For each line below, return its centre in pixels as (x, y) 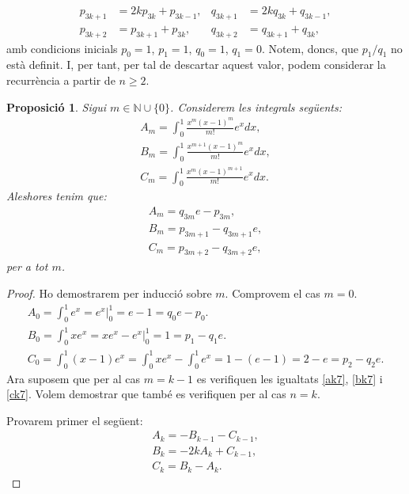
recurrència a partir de (61, 80)
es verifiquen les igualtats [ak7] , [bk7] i (290, 378)
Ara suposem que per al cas (74, 378)
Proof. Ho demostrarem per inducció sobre (109, 293)
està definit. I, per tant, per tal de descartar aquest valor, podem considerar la (196, 65)
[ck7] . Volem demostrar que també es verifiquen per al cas (146, 394)
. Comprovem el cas (273, 293)
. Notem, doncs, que (310, 48)
